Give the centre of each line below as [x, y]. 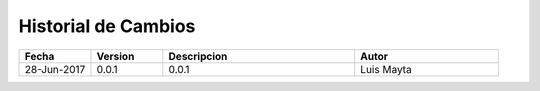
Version [115, 56]
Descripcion [198, 56]
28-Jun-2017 [55, 69]
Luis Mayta [386, 69]
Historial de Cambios [107, 26]
